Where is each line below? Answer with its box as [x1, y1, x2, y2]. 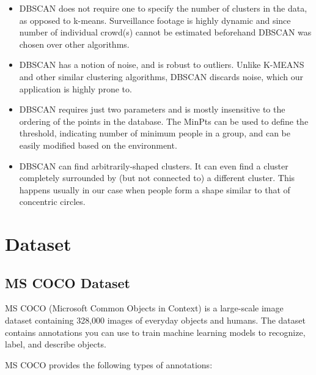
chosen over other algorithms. [19, 37, 130, 50]
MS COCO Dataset [5, 273, 131, 292]
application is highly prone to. [19, 82, 132, 95]
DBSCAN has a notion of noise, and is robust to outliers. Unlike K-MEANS [19, 58, 304, 71]
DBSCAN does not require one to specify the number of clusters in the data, [19, 2, 307, 14]
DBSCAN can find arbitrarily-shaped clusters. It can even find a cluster [19, 159, 288, 172]
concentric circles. [19, 195, 86, 208]
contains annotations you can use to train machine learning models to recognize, [5, 325, 306, 338]
